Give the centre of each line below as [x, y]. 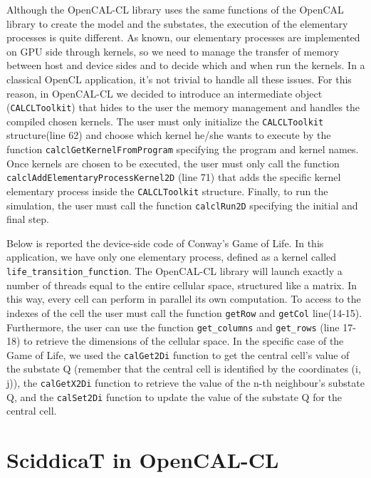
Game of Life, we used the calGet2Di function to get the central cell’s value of [178, 354]
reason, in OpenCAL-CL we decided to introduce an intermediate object [164, 93]
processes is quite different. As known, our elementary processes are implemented [183, 37]
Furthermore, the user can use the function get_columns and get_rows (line [173, 327]
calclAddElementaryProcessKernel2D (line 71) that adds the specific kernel [174, 177]
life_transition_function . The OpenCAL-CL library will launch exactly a [174, 271]
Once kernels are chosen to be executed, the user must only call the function [173, 163]
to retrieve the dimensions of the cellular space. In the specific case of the [184, 341]
